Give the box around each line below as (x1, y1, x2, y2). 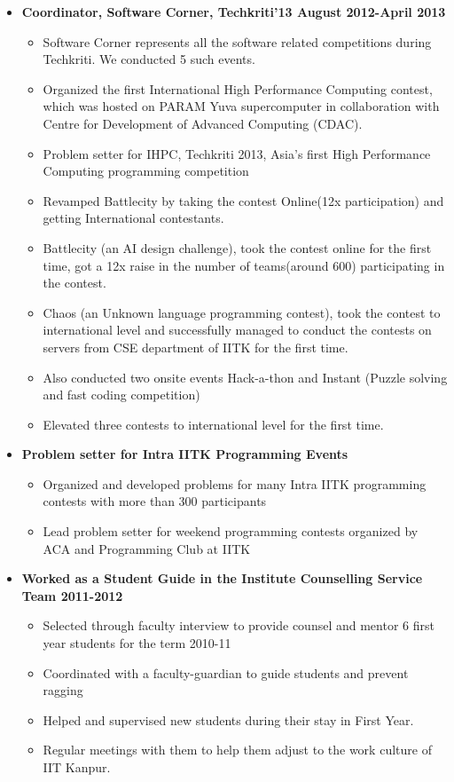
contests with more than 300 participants (43, 492, 267, 510)
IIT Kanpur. (43, 758, 111, 776)
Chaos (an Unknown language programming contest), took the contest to (43, 303, 441, 321)
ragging (43, 681, 83, 699)
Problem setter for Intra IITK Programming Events (21, 445, 348, 463)
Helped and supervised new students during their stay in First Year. (43, 710, 414, 729)
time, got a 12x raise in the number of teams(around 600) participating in (43, 256, 445, 274)
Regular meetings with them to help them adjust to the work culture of (43, 740, 432, 759)
